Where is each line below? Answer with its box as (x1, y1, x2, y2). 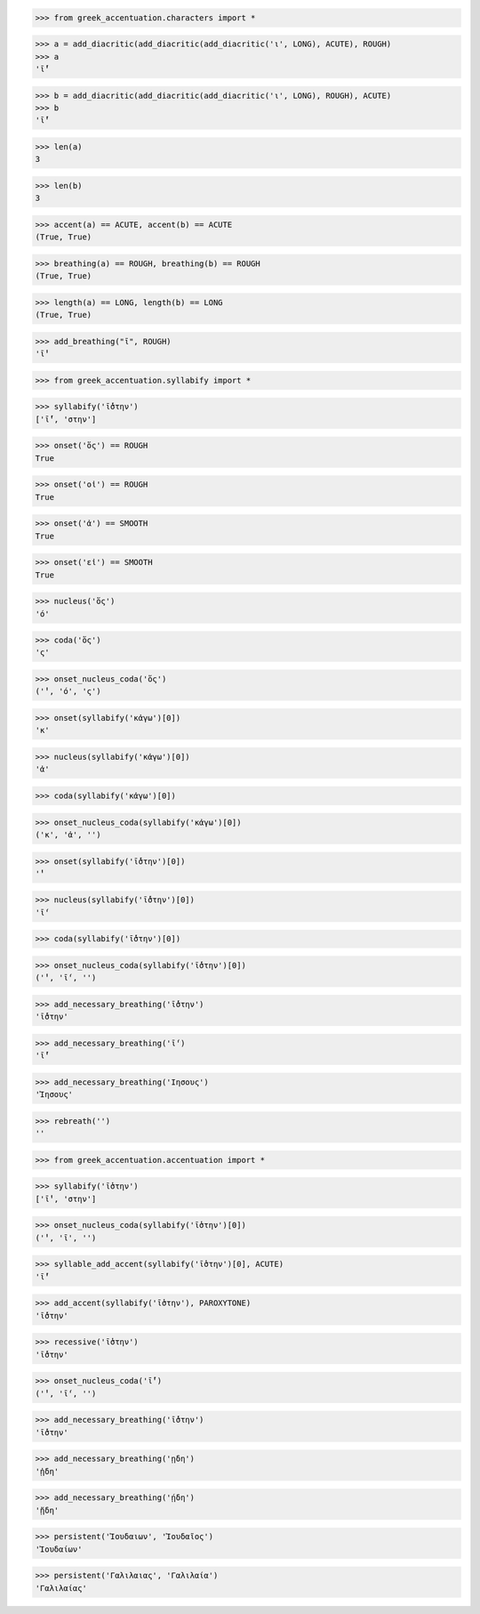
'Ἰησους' (35, 1090, 74, 1100)
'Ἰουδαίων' (35, 1544, 83, 1554)
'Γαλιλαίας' (35, 1583, 88, 1593)
